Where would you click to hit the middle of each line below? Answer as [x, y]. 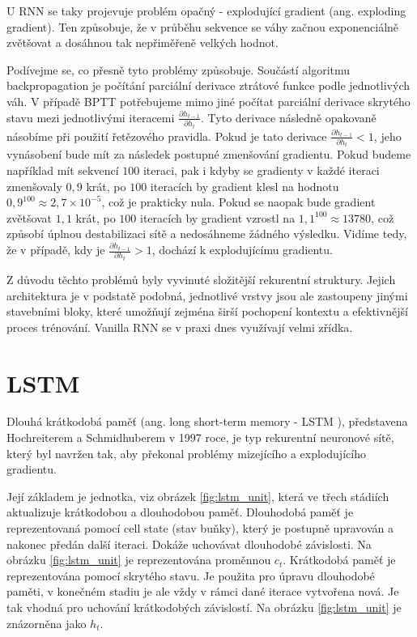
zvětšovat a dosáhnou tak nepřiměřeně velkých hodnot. [143, 42]
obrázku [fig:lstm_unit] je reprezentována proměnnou [139, 560]
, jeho [387, 136]
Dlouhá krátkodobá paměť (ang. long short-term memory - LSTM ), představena [207, 421]
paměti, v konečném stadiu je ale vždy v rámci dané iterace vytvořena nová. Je [203, 591]
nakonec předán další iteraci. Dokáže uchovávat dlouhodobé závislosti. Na [189, 544]
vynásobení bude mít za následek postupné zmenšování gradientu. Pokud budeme [209, 154]
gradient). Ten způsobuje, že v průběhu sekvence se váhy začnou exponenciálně [203, 26]
